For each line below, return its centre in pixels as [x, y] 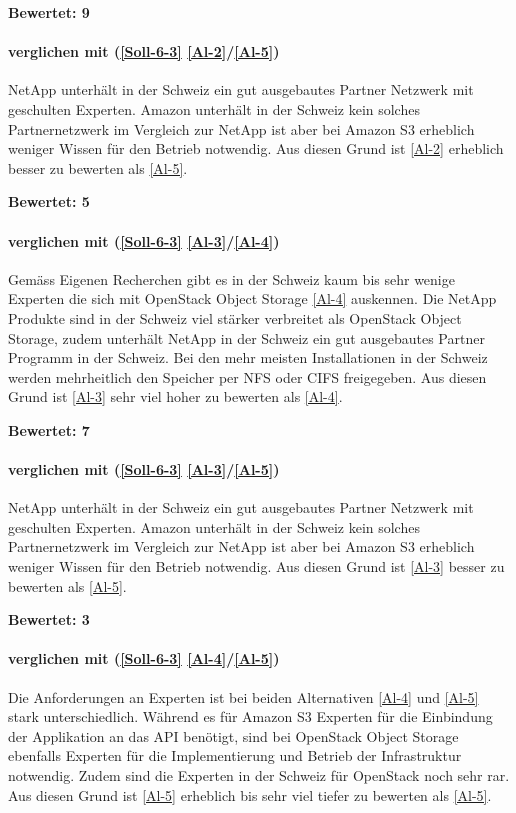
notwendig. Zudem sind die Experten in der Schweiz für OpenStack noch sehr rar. [259, 775]
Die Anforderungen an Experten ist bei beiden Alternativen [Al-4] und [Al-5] [243, 696]
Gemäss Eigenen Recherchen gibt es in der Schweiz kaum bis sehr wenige [231, 278]
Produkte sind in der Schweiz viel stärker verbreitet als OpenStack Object [235, 317]
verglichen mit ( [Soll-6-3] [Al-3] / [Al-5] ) [144, 469]
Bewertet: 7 [49, 429]
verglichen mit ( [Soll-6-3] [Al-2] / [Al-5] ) [144, 51]
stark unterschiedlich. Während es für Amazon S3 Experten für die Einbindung [250, 716]
